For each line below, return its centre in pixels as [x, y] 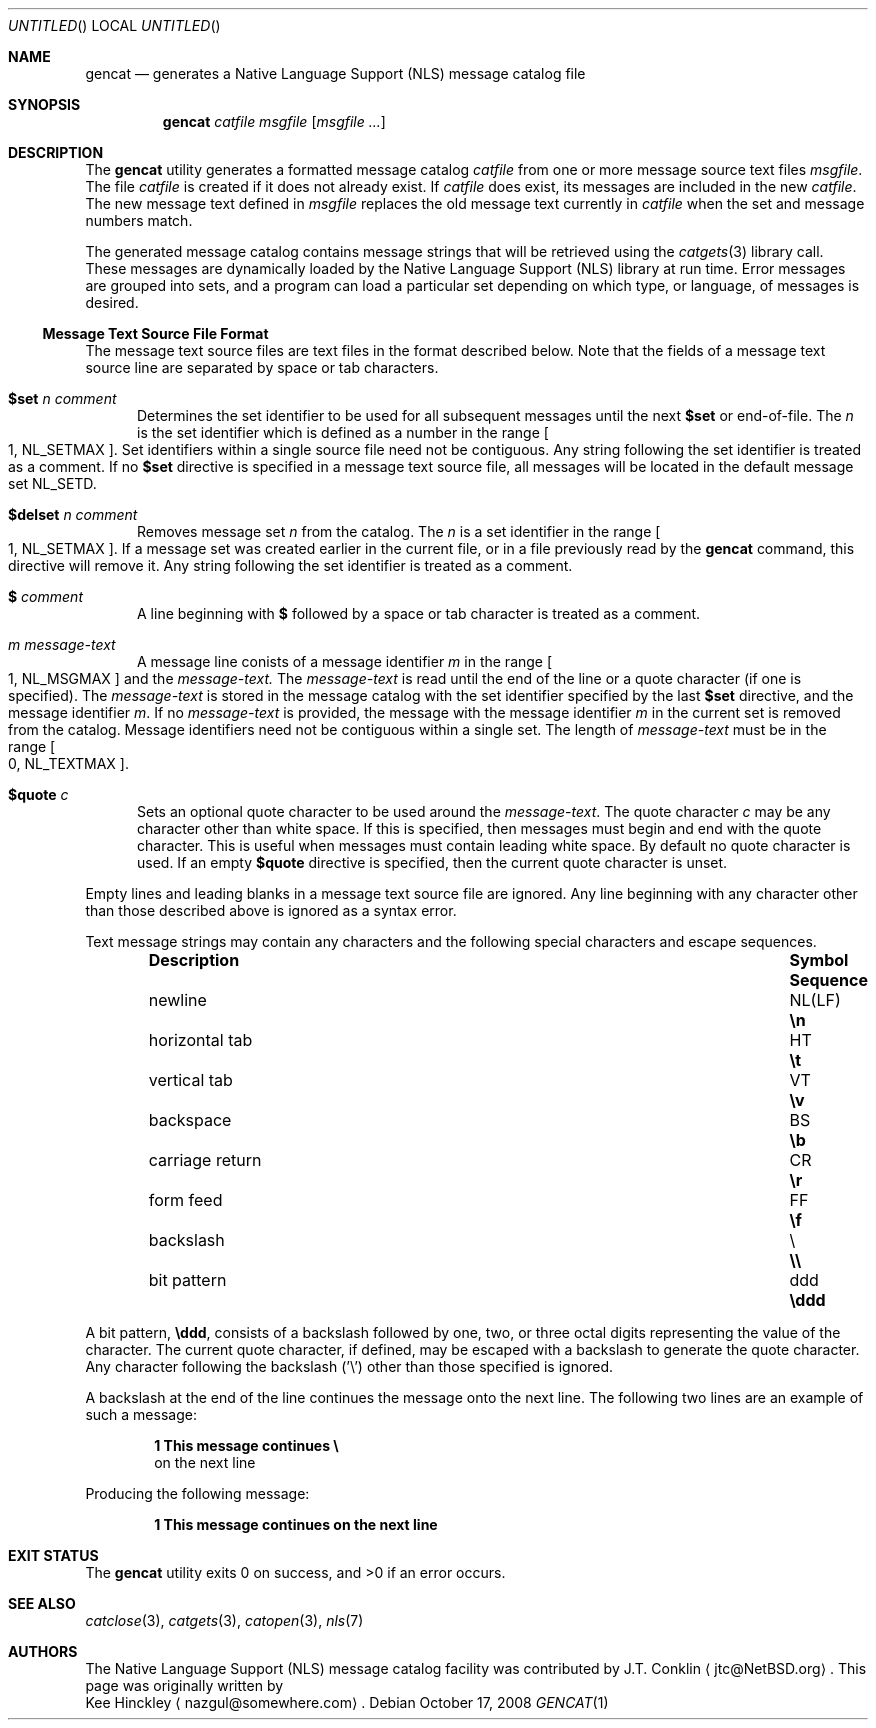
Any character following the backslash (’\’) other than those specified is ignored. [349, 1366]
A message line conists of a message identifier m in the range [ [345, 661]
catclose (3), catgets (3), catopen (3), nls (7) [224, 1620]
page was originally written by [184, 1685]
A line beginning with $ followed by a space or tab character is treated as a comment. [419, 613]
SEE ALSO [42, 1603]
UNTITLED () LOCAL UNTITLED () [114, 25]
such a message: [141, 1414]
